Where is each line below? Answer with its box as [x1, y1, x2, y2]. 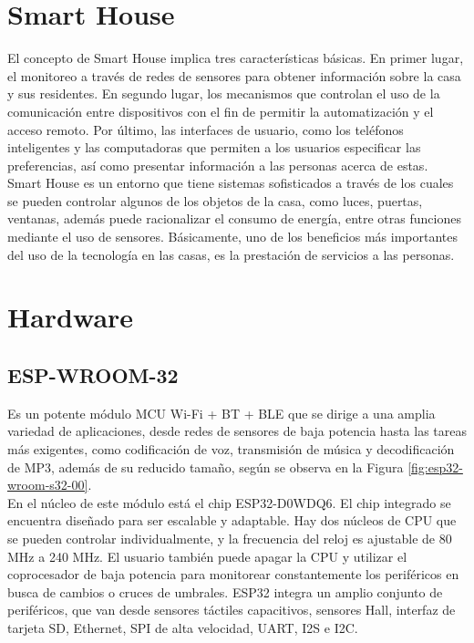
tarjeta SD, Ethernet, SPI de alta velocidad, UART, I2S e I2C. [7, 617, 358, 637]
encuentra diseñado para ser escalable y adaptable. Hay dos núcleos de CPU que [7, 511, 457, 530]
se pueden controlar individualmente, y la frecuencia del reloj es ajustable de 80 [7, 528, 452, 547]
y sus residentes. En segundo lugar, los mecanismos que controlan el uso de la [7, 84, 440, 103]
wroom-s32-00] [7, 475, 88, 494]
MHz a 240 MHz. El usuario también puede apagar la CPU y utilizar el [7, 546, 407, 565]
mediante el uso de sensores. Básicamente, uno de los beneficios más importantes [7, 227, 458, 246]
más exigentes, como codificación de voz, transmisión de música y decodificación [7, 440, 455, 459]
